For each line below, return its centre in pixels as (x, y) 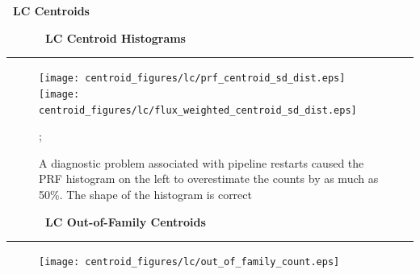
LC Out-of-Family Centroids (126, 221)
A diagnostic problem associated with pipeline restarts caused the (202, 162)
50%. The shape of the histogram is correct (145, 194)
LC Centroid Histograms (115, 37)
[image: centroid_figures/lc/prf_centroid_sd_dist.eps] (192, 79)
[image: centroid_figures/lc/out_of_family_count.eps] (189, 262)
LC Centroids (51, 10)
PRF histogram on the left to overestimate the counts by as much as (209, 179)
